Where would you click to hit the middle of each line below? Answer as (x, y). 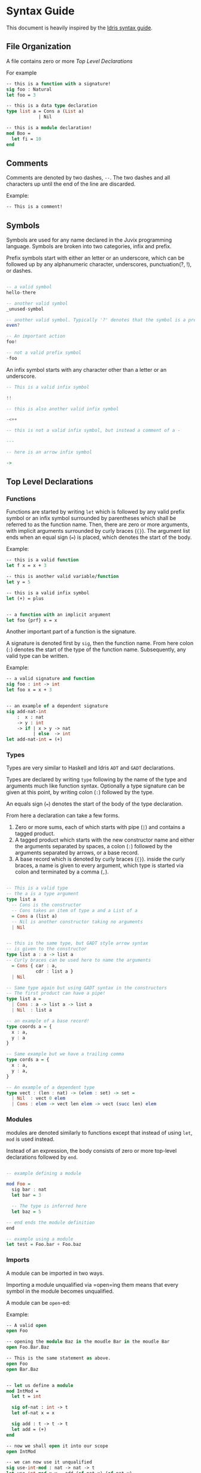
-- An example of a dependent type (51, 1087)
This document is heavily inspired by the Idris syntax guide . (79, 28)
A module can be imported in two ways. (55, 1273)
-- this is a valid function (42, 560)
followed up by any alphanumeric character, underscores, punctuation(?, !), (99, 264)
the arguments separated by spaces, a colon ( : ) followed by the (93, 846)
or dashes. (19, 271)
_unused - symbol (25, 309)
